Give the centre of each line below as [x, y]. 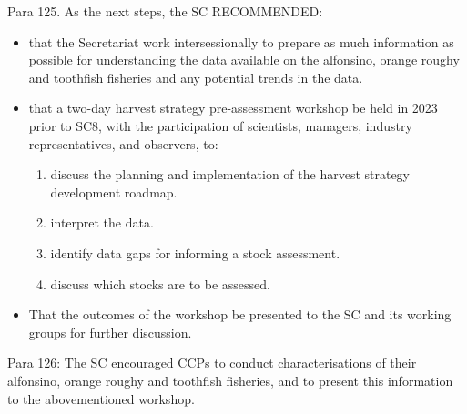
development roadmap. [114, 192]
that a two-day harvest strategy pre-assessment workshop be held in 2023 [233, 108]
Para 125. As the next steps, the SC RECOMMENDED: [165, 11]
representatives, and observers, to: [123, 143]
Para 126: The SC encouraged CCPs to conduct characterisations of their [212, 363]
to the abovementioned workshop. [101, 398]
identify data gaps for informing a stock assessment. [195, 252]
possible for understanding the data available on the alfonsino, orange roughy [244, 60]
